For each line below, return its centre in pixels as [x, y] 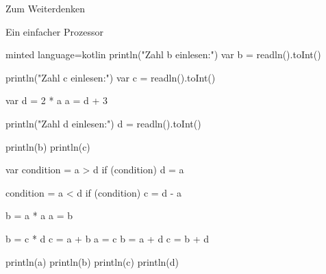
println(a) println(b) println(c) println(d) [92, 261]
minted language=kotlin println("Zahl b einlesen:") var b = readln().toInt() [163, 54]
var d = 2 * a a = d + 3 [57, 100]
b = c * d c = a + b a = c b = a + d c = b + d [108, 238]
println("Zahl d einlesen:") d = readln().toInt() [103, 123]
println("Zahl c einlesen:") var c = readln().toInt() [111, 77]
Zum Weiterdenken [45, 8]
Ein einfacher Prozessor [54, 31]
